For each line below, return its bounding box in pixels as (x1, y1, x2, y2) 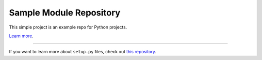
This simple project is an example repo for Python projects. (9, 24, 127, 30)
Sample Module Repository (9, 7, 121, 18)
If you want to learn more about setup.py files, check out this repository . (9, 49, 156, 55)
